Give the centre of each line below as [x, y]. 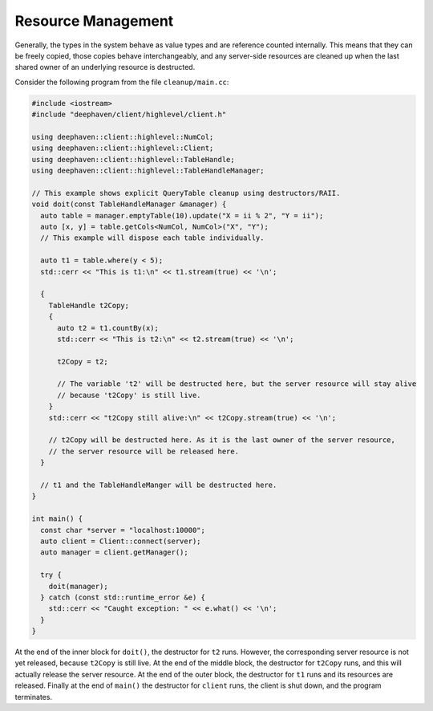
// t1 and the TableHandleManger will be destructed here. [159, 485]
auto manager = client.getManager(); [114, 553]
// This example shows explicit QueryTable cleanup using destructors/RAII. [186, 193]
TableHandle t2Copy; [89, 305]
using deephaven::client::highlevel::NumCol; [123, 137]
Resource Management [94, 21]
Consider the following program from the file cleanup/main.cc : [122, 82]
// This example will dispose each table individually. [152, 238]
